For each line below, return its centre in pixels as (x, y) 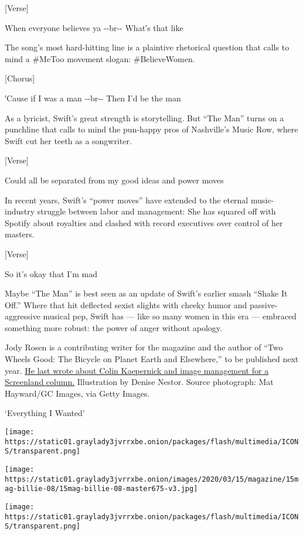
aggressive (23, 316)
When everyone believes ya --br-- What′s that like (94, 27)
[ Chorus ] (20, 78)
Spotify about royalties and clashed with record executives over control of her (144, 222)
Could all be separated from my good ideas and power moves (114, 180)
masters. (20, 234)
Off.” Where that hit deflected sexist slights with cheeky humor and (126, 304)
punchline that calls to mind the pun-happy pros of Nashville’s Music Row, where (151, 129)
